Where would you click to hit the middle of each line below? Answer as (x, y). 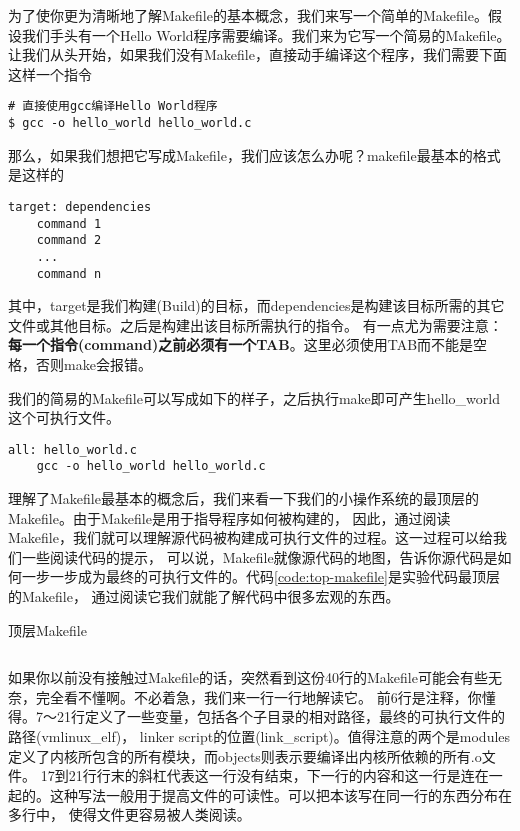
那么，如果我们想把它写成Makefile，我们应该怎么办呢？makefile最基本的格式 (254, 154)
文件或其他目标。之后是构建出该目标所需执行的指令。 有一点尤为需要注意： (255, 324)
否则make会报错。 (93, 363)
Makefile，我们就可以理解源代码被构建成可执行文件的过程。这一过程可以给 (250, 537)
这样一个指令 (50, 73)
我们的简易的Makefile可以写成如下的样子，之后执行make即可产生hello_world (254, 397)
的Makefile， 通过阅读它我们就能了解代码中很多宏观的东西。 (204, 596)
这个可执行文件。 (64, 417)
